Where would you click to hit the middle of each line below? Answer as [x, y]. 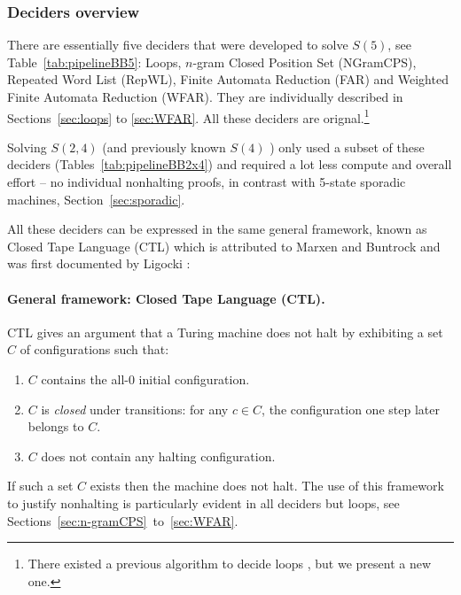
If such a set [40, 486]
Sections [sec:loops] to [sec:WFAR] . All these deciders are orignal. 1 [188, 116]
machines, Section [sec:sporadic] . [96, 199]
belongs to [56, 426]
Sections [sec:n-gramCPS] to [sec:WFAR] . [123, 520]
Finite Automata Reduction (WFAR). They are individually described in [205, 97]
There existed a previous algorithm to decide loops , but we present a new [230, 564]
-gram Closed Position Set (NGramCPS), [305, 62]
